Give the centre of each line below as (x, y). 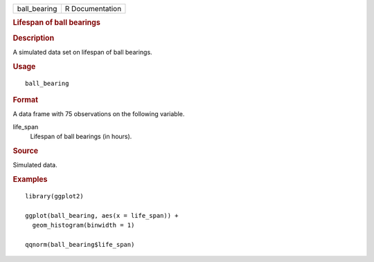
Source (26, 151)
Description (34, 38)
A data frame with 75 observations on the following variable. (99, 114)
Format (25, 100)
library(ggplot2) (54, 196)
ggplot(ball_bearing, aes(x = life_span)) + (102, 215)
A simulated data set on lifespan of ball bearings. (82, 52)
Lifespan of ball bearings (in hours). (81, 137)
